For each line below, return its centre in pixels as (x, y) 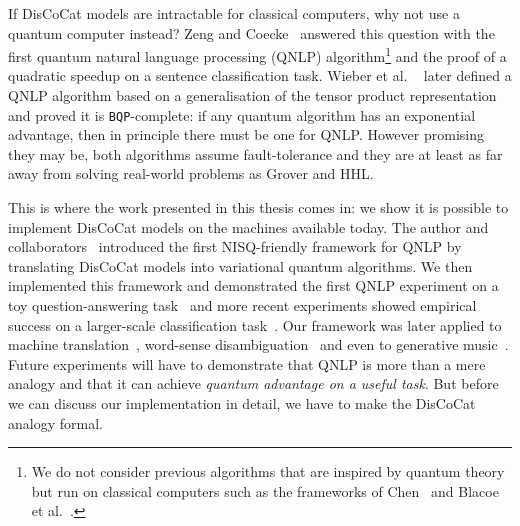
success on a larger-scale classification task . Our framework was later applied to (255, 324)
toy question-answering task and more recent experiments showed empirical (242, 305)
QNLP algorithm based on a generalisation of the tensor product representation (252, 95)
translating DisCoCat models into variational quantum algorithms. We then (240, 265)
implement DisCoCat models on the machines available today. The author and (248, 226)
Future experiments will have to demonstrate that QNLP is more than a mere (247, 363)
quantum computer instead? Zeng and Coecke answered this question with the (251, 32)
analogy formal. (55, 422)
